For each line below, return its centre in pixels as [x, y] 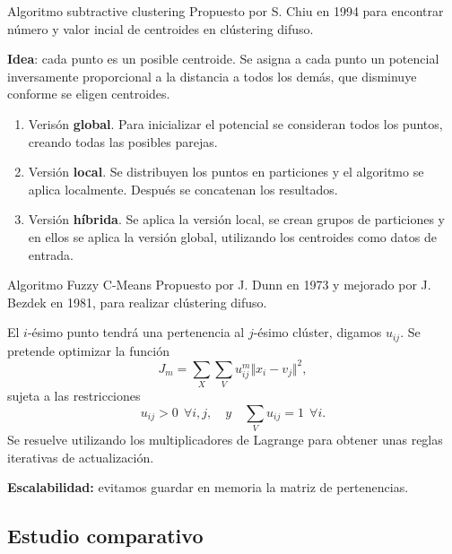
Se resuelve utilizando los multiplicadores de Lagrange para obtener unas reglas [225, 440]
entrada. [51, 254]
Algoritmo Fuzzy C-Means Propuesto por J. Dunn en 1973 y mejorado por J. [219, 285]
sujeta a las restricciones [74, 396]
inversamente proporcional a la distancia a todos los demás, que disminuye [212, 76]
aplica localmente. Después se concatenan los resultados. [183, 189]
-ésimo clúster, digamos [317, 332]
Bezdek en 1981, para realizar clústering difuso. [137, 302]
